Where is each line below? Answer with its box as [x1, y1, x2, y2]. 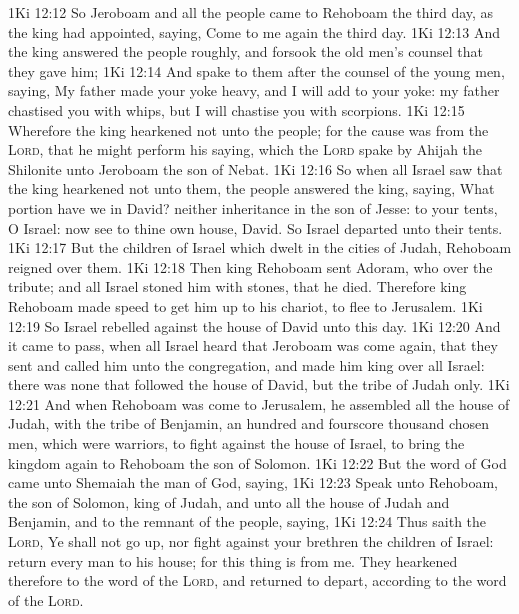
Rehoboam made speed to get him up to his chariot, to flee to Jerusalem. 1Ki [8, 295, 483, 316]
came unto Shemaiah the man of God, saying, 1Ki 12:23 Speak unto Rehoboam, [8, 472, 498, 493]
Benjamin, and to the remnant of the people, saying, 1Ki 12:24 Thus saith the [8, 511, 487, 532]
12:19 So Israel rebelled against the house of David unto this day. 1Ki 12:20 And [8, 315, 501, 336]
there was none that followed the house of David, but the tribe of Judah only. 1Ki [8, 374, 510, 395]
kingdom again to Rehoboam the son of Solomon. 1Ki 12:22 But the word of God [8, 452, 507, 473]
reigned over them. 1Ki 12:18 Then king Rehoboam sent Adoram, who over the [8, 256, 493, 277]
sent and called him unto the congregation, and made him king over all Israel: [8, 354, 485, 375]
